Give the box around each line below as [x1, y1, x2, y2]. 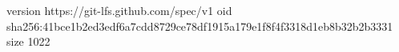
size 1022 [6, 33, 50, 50]
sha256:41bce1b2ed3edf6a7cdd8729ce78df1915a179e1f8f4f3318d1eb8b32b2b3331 [6, 17, 393, 34]
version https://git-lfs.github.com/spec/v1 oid [6, 2, 232, 18]
